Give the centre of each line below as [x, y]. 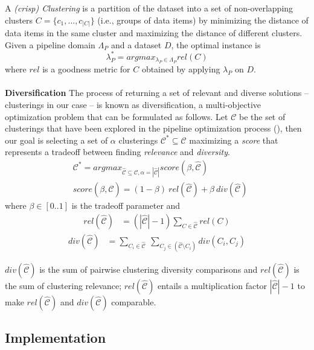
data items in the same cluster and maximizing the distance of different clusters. [154, 33]
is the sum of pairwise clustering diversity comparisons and [149, 269]
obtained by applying [181, 69]
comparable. [134, 302]
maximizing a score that [234, 140]
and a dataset [136, 44]
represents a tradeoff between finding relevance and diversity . [117, 152]
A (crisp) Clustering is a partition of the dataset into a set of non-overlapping [149, 8]
